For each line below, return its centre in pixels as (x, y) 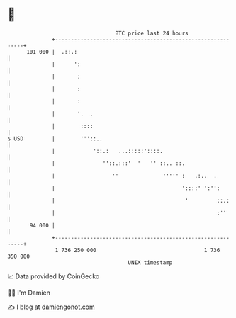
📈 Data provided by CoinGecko (54, 276)
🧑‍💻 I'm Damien (29, 293)
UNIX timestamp (150, 262)
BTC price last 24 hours (152, 33)
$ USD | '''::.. (55, 138)
